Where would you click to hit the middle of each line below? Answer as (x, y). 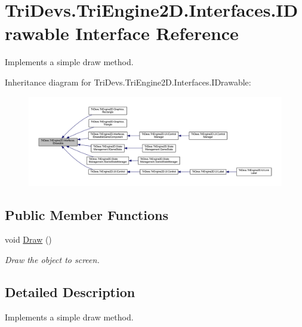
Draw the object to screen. (52, 259)
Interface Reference (157, 33)
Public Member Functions (87, 214)
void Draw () (28, 239)
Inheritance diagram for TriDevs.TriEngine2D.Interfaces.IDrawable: (128, 82)
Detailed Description (70, 291)
